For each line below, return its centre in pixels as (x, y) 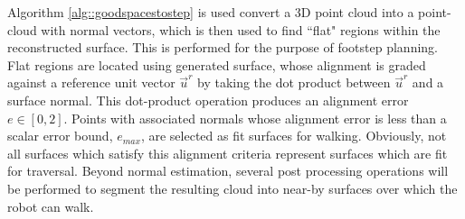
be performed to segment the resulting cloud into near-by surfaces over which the (232, 188)
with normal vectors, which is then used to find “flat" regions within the (241, 29)
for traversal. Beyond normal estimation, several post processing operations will (228, 171)
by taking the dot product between (294, 82)
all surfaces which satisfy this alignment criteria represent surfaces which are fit (228, 153)
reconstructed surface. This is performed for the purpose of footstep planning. (223, 47)
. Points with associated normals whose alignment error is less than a (255, 118)
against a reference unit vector (91, 82)
